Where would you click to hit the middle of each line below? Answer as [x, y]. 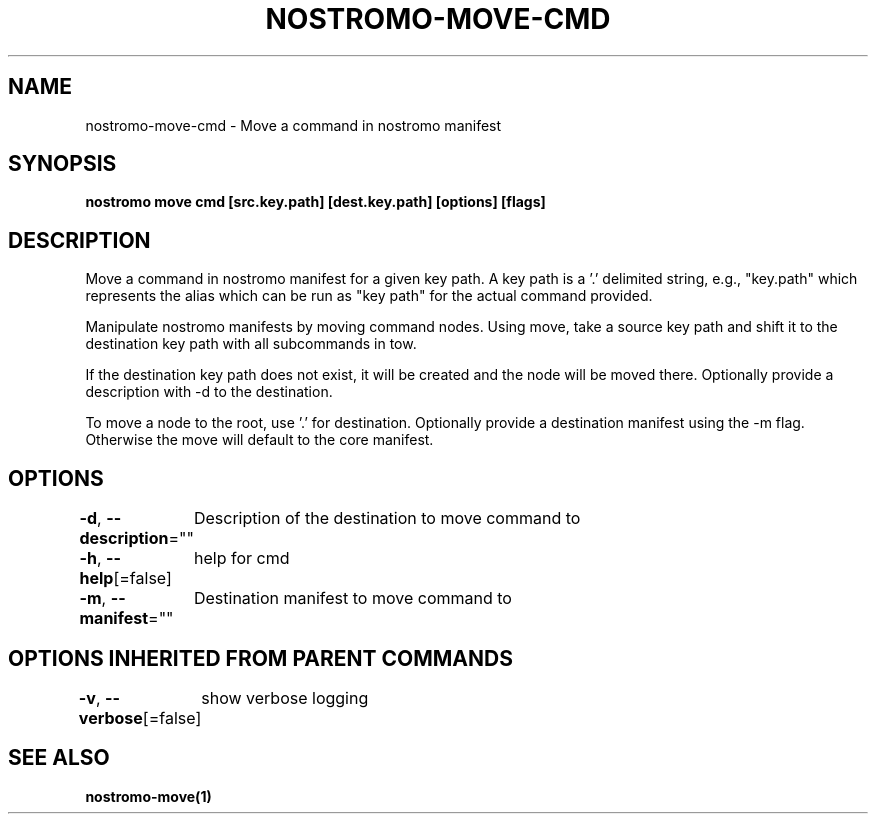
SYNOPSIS [62, 164]
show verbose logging [285, 697]
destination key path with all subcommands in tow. [251, 344]
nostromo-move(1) [148, 796]
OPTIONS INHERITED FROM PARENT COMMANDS [260, 658]
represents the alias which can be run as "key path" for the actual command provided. [369, 296]
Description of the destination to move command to [387, 518]
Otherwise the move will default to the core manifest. [259, 440]
